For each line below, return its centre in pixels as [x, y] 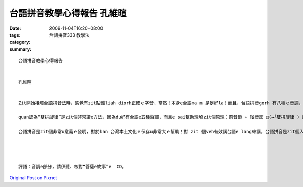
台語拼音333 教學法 [69, 35]
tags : [15, 35]
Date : [15, 28]
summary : [20, 49]
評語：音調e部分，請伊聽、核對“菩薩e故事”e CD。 [72, 167]
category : [20, 42]
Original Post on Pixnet [33, 178]
